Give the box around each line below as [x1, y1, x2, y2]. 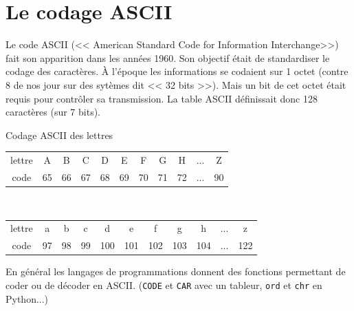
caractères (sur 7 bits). [5, 105, 100, 119]
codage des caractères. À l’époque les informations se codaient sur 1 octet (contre [5, 64, 349, 78]
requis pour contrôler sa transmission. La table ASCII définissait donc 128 [5, 91, 318, 105]
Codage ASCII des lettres [5, 127, 113, 142]
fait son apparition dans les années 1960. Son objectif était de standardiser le [5, 50, 330, 65]
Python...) [5, 291, 49, 305]
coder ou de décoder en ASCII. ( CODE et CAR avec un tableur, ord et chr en [5, 277, 322, 292]
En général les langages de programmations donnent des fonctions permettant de [5, 264, 346, 279]
